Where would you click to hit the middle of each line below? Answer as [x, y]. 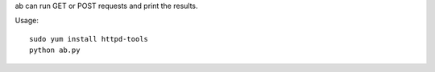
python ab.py [55, 50]
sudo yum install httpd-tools [89, 39]
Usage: [27, 21]
